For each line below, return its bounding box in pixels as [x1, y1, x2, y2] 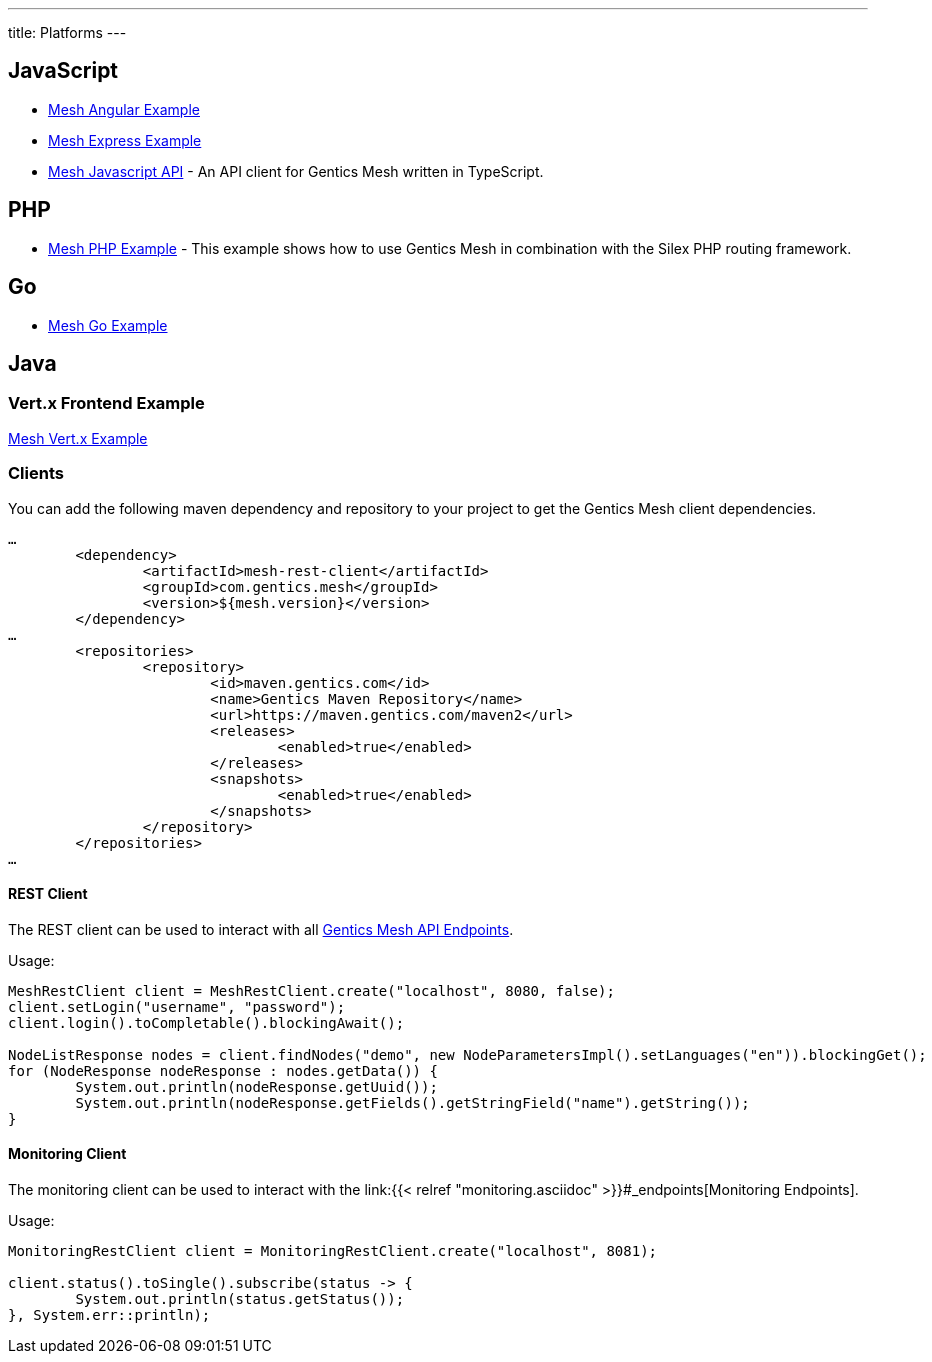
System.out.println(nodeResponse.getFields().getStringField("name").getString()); [75, 1094, 750, 1111]
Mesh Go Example [48, 316, 168, 334]
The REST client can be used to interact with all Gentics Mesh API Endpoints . [8, 920, 514, 938]
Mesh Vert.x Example [8, 429, 148, 447]
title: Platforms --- [8, 24, 127, 41]
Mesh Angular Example [48, 100, 200, 118]
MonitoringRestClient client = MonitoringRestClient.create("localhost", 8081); [8, 1242, 658, 1259]
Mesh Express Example [48, 131, 202, 149]
